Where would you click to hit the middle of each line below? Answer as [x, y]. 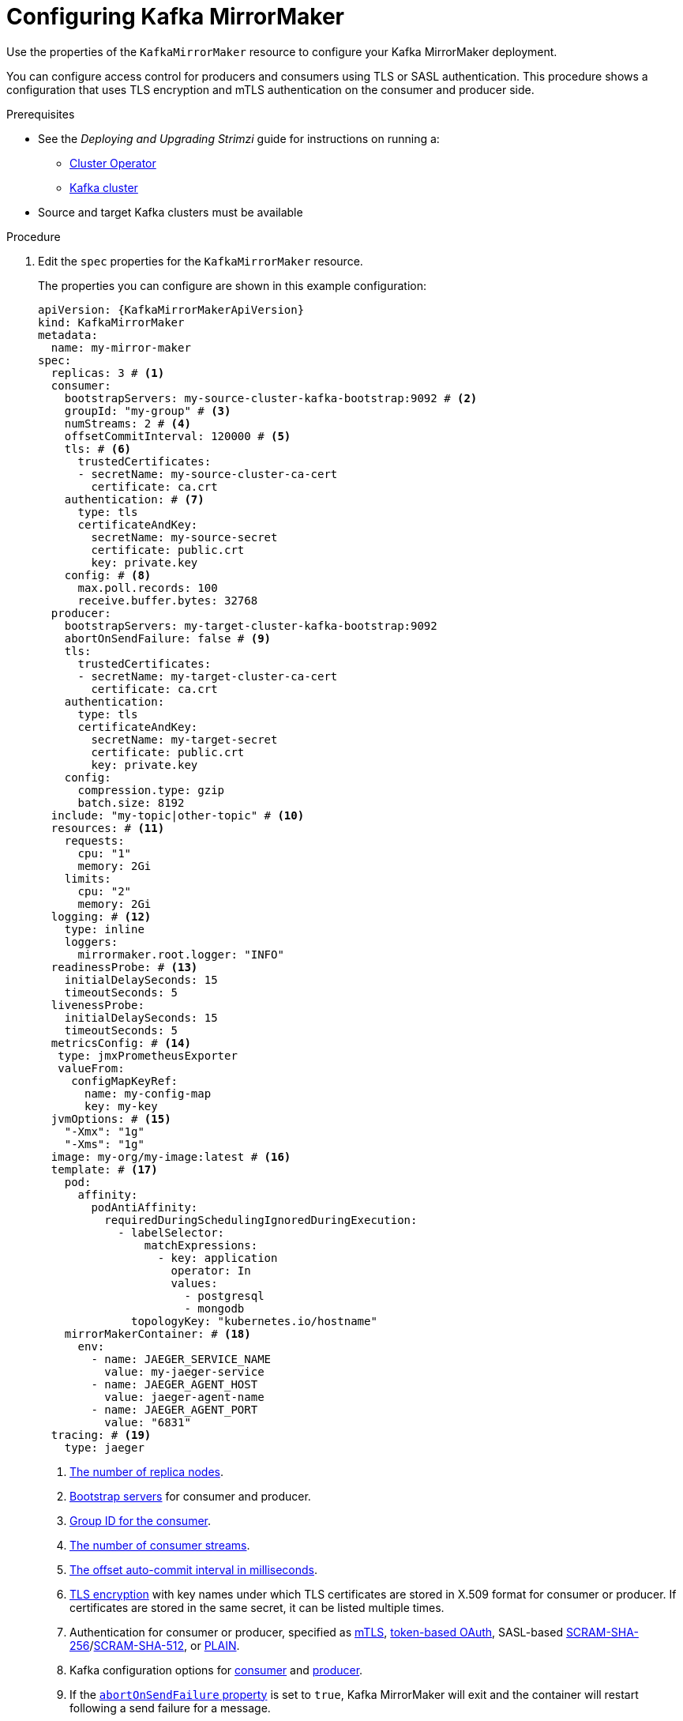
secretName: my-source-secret [184, 537]
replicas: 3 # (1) [108, 373]
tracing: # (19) [101, 1435]
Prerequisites [41, 114]
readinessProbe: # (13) [124, 967]
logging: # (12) [101, 916]
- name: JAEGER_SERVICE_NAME [181, 1359]
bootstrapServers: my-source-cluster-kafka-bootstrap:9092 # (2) [271, 398]
